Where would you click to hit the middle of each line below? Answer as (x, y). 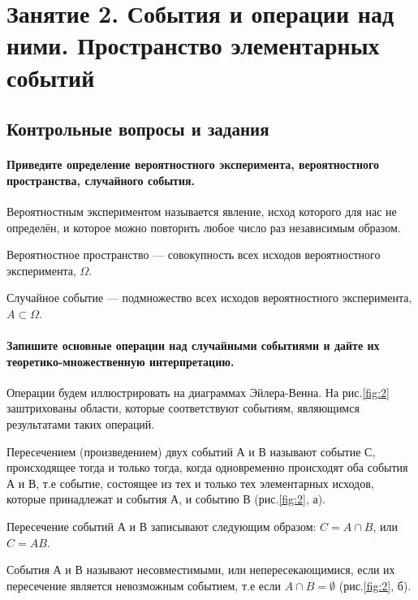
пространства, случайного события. (101, 180)
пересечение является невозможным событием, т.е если (144, 585)
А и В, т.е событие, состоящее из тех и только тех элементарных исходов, (190, 483)
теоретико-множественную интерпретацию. (121, 361)
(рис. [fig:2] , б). (375, 585)
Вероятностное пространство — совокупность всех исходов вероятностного (194, 255)
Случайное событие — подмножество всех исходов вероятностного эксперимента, (209, 298)
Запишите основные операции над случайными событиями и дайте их (193, 345)
